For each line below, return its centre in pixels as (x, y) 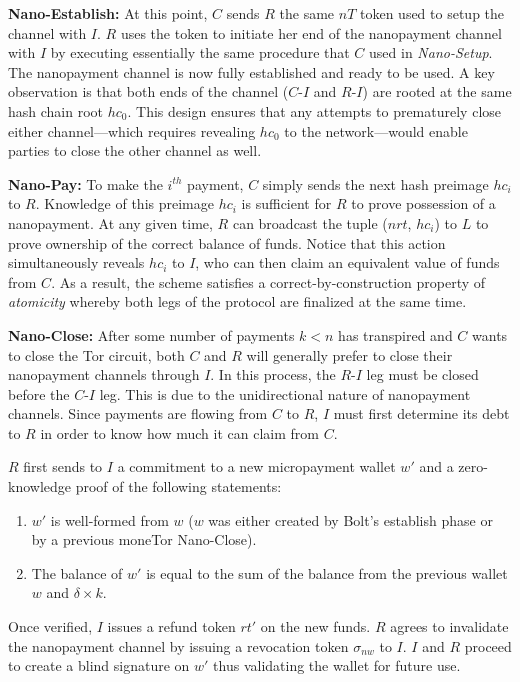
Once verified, (50, 626)
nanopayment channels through (104, 374)
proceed (488, 645)
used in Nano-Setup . (431, 52)
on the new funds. (315, 626)
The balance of (77, 572)
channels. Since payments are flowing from (138, 413)
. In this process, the (273, 374)
